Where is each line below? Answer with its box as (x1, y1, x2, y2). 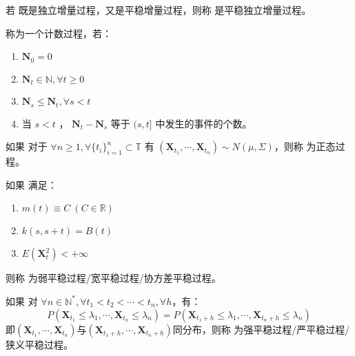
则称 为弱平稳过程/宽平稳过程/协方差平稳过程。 (6, 271, 221, 285)
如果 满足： (6, 177, 57, 191)
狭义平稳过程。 (6, 337, 73, 351)
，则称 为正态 (274, 139, 336, 154)
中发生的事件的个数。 (155, 116, 252, 130)
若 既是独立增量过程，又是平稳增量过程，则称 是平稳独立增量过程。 (6, 3, 312, 17)
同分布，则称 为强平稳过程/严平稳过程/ (172, 322, 350, 336)
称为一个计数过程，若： (6, 25, 112, 40)
